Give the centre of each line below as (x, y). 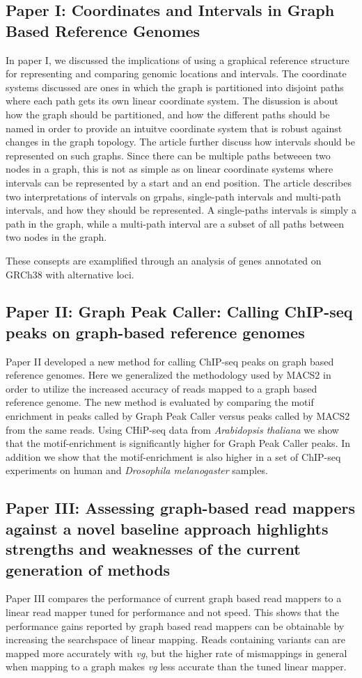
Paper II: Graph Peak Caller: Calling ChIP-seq (179, 312)
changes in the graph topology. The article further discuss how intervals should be (180, 142)
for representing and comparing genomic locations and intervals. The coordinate (176, 73)
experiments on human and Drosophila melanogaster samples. (137, 470)
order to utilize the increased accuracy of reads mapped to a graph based (162, 388)
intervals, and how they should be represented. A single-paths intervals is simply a (181, 210)
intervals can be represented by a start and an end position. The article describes (179, 182)
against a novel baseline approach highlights (167, 528)
